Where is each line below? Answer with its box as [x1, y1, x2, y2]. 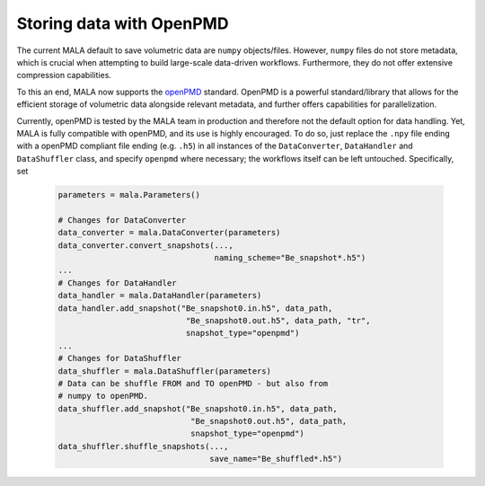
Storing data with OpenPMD [16, 13, 229, 33]
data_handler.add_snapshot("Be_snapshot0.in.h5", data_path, [57, 303, 333, 314]
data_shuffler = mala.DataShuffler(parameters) [57, 366, 271, 376]
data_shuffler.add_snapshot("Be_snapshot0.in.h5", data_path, [57, 403, 338, 413]
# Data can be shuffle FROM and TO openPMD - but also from [57, 378, 329, 388]
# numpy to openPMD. [57, 391, 148, 402]
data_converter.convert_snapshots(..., [57, 240, 234, 251]
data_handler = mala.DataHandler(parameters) [57, 290, 262, 301]
